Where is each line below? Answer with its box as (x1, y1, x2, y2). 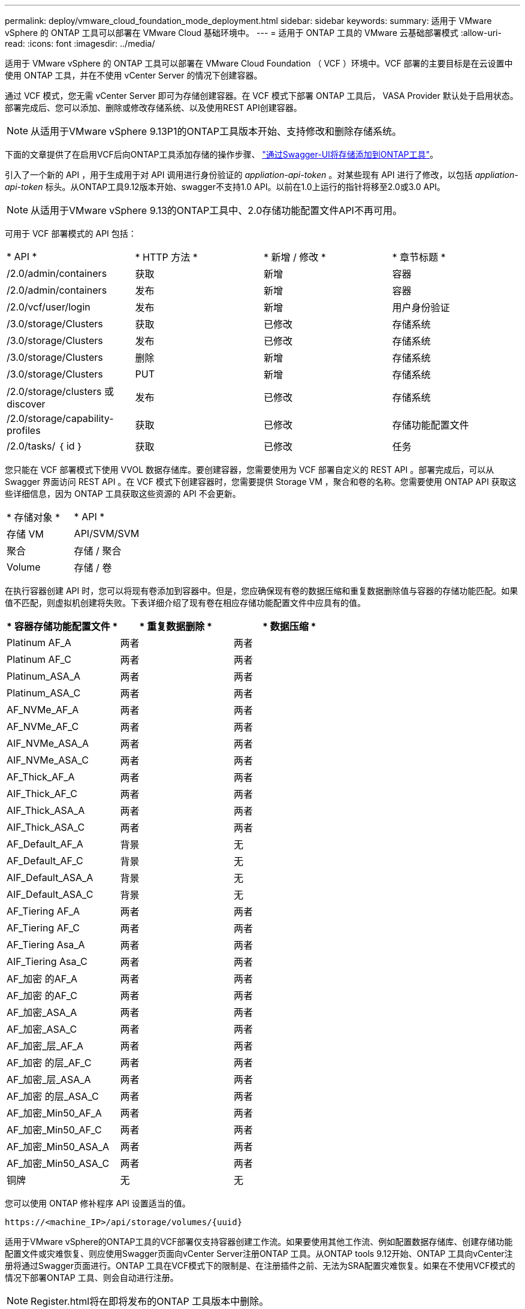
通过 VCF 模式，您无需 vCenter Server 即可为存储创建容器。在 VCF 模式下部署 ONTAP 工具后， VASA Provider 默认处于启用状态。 (5, 91, 518, 101)
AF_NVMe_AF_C (7, 720, 79, 732)
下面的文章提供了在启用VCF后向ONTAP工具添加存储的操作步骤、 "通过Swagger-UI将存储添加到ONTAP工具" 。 (5, 149, 439, 159)
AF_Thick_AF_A (7, 771, 75, 783)
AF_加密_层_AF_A (7, 1040, 84, 1052)
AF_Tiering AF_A (7, 905, 80, 917)
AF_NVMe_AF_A (7, 704, 79, 716)
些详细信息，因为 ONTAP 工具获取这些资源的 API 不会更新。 (5, 488, 241, 499)
